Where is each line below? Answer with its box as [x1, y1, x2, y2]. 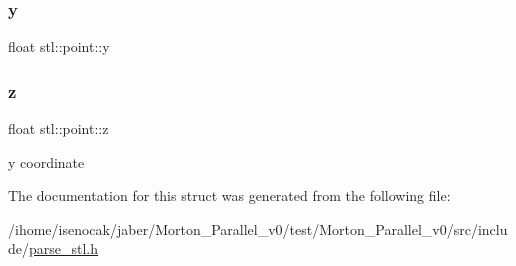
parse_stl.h [29, 238, 99, 259]
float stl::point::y [8, 36, 110, 57]
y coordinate [8, 151, 85, 172]
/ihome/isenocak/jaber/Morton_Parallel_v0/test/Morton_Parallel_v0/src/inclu [8, 218, 508, 239]
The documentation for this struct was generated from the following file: [8, 185, 451, 206]
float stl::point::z [8, 118, 109, 139]
